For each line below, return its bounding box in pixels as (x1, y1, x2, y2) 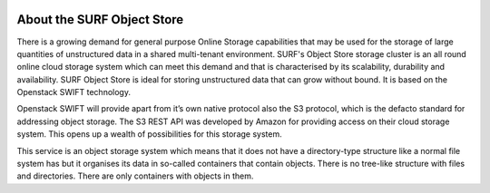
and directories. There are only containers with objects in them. (16, 170, 254, 181)
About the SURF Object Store (16, 12, 184, 27)
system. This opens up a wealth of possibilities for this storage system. (16, 129, 282, 140)
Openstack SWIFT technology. (16, 87, 132, 98)
